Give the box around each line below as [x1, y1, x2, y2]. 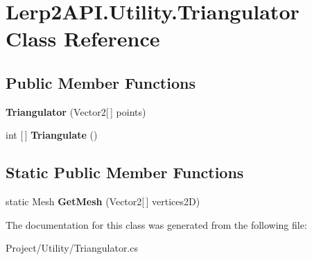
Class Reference [6, 24, 160, 53]
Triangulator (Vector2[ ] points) [6, 104, 146, 119]
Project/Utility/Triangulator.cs [6, 241, 138, 255]
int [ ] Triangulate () [6, 128, 98, 142]
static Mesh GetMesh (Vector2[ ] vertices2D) [6, 194, 200, 209]
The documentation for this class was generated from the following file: [6, 217, 307, 232]
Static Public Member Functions [6, 162, 244, 183]
